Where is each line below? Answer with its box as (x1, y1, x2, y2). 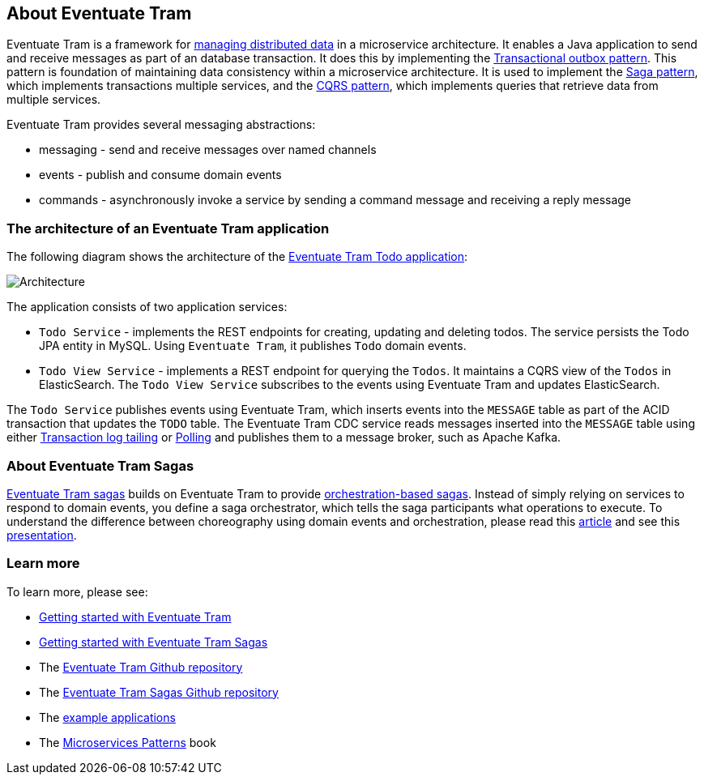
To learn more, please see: (6, 584, 148, 599)
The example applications (39, 710, 176, 724)
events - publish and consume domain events (39, 168, 282, 182)
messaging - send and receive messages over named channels (39, 143, 377, 157)
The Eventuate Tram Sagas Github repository (39, 685, 279, 699)
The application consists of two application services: (6, 300, 288, 314)
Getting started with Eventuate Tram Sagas (39, 634, 268, 649)
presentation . (6, 527, 77, 542)
